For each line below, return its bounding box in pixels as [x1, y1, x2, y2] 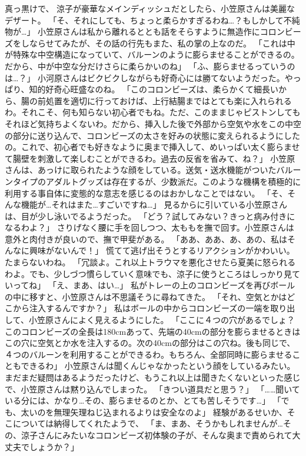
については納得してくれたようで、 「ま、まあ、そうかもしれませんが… [12, 417, 283, 430]
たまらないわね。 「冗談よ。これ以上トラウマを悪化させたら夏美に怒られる [5, 256, 296, 268]
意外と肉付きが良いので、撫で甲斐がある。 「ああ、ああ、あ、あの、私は [5, 232, 288, 245]
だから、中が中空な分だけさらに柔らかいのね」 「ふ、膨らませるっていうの [5, 59, 295, 72]
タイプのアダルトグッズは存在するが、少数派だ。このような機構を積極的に [12, 175, 301, 187]
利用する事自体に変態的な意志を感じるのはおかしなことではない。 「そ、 [5, 187, 288, 199]
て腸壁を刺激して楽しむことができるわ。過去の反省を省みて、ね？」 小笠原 [5, 152, 295, 164]
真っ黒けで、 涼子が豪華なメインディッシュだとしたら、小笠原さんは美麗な [5, 2, 295, 14]
